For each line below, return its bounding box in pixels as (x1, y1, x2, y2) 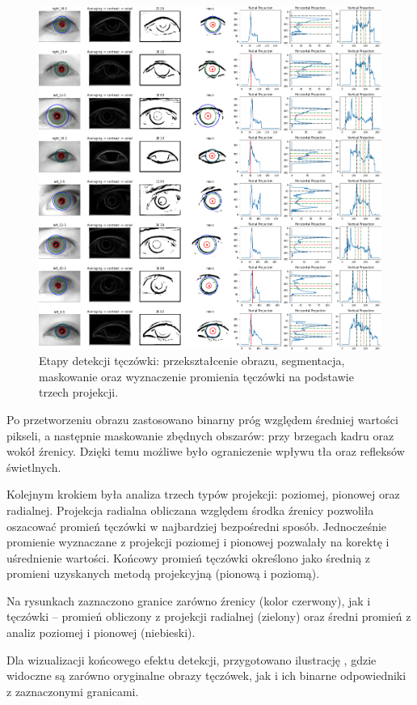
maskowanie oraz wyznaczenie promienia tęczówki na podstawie (39, 367, 354, 384)
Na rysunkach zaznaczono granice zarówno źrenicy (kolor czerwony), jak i (6, 592, 371, 609)
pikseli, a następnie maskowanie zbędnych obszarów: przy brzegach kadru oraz (6, 427, 394, 444)
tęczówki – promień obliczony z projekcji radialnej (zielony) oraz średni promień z (6, 608, 411, 625)
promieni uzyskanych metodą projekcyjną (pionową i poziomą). (6, 565, 320, 582)
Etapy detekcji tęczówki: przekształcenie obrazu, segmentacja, (39, 352, 345, 369)
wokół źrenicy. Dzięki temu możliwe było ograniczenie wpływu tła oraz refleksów (6, 443, 405, 460)
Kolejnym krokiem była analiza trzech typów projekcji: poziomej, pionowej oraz (6, 486, 400, 503)
